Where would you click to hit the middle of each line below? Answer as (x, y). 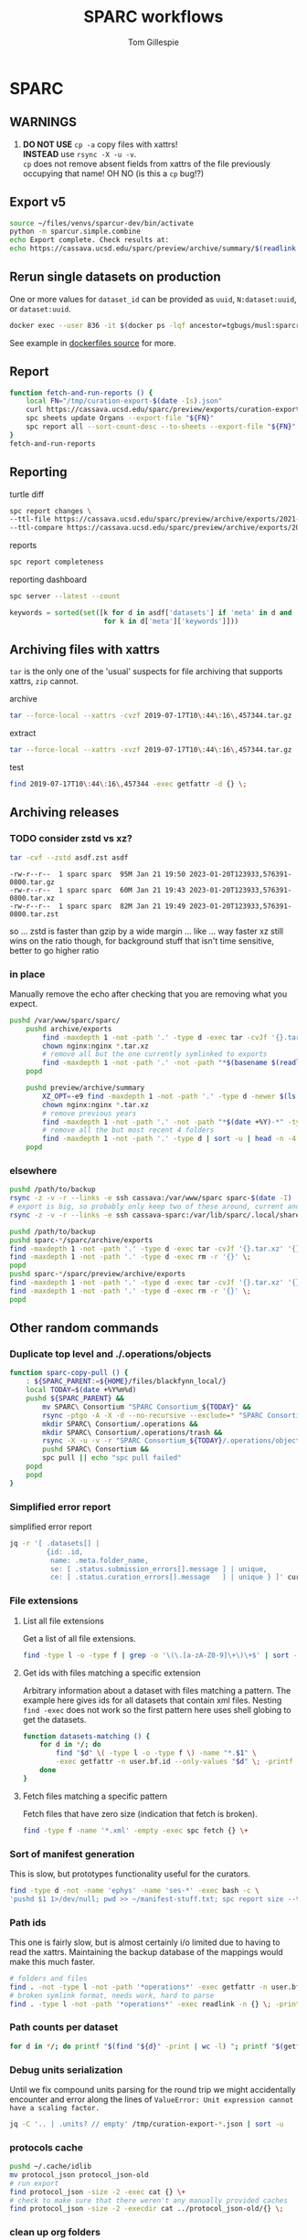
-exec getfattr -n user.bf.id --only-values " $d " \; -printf (175, 1762)
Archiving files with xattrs (85, 650)
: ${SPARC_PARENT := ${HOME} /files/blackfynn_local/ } (126, 1381)
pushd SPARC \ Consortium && (95, 1450)
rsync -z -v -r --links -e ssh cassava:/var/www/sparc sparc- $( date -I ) (151, 1199)
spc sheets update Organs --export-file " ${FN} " (120, 418)
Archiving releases (64, 813)
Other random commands (84, 1328)
